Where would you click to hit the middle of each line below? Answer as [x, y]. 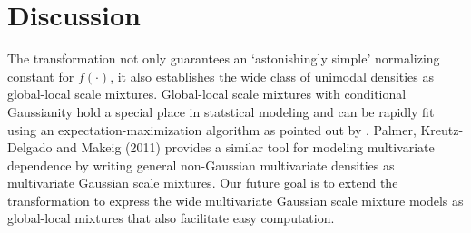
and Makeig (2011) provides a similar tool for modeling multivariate [245, 147]
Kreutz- [442, 129]
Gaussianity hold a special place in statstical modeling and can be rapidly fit [221, 111]
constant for [41, 76]
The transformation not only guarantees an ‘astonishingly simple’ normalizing [224, 58]
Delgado [30, 147]
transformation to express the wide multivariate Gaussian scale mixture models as [235, 200]
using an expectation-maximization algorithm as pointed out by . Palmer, [212, 129]
